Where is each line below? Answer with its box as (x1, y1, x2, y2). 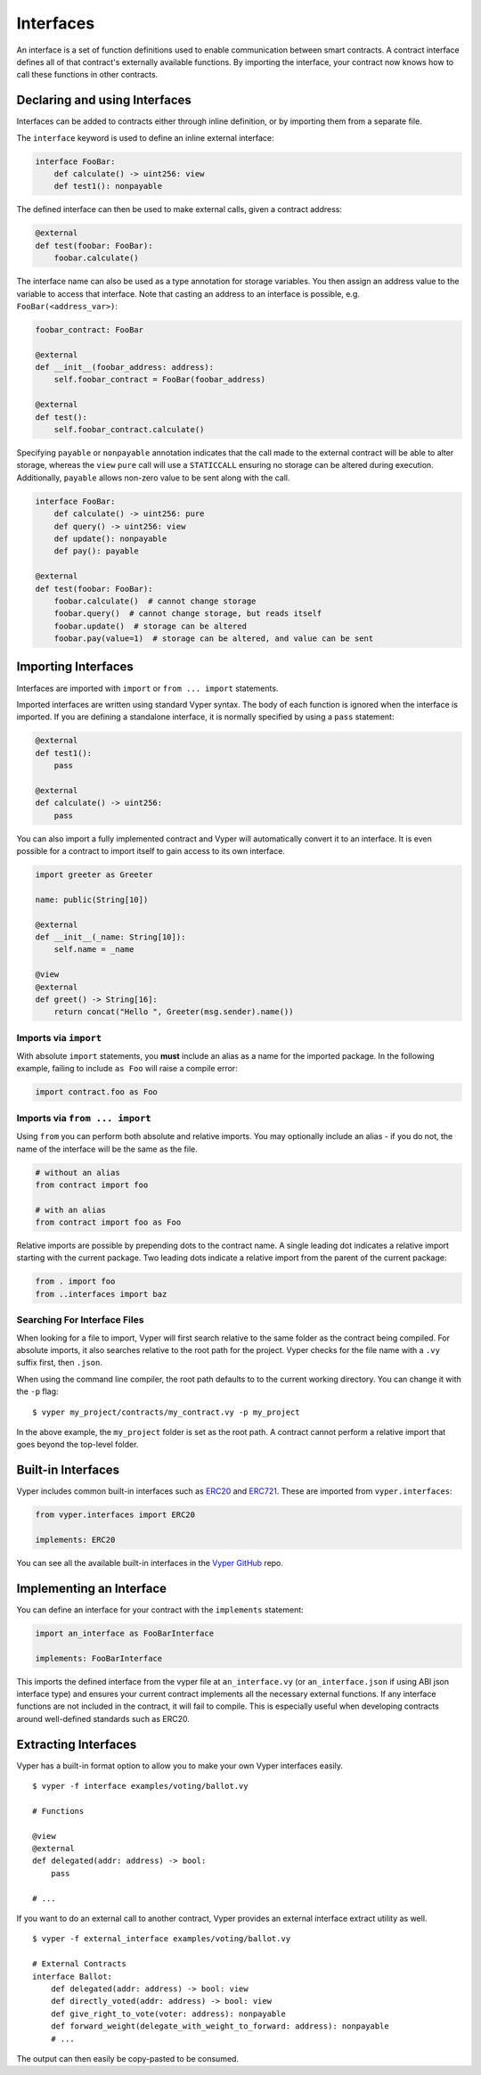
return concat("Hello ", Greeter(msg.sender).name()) (53, 1007, 294, 1017)
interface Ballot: (32, 1971, 113, 1981)
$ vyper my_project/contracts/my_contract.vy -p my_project (32, 1407, 300, 1417)
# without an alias (35, 1168, 120, 1177)
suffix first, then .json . (16, 1357, 102, 1368)
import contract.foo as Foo (35, 1087, 158, 1097)
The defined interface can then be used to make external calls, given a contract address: (16, 204, 343, 215)
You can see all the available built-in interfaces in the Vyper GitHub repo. (16, 1557, 284, 1568)
